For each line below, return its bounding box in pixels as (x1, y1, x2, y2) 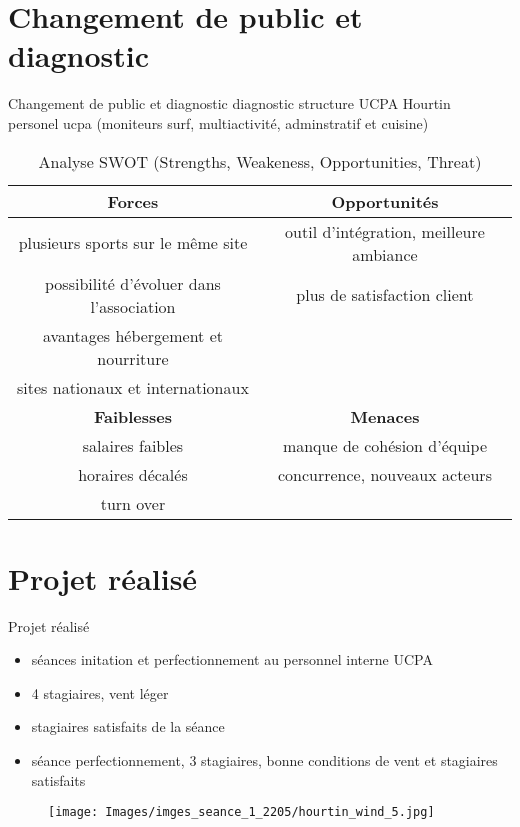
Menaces (350, 404, 420, 428)
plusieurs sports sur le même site (18, 231, 248, 254)
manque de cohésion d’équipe (282, 433, 487, 457)
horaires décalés (78, 462, 188, 486)
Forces (107, 189, 159, 213)
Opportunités (331, 189, 439, 213)
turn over (100, 491, 166, 515)
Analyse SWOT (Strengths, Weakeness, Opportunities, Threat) (38, 149, 482, 173)
